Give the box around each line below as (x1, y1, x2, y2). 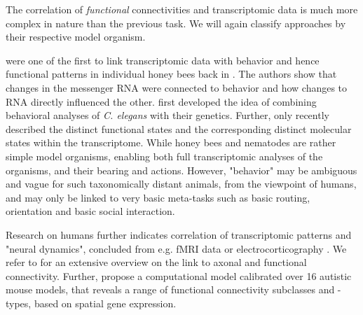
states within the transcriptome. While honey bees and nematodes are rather (6, 135, 336, 150)
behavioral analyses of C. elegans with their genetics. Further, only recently (6, 108, 329, 122)
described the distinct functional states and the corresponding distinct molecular (6, 121, 352, 136)
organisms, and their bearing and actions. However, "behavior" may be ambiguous (6, 162, 357, 177)
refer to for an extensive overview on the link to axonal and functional (6, 255, 307, 269)
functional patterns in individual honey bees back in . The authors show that (6, 66, 337, 81)
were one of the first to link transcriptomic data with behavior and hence (6, 52, 320, 67)
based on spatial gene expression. (34, 295, 177, 310)
